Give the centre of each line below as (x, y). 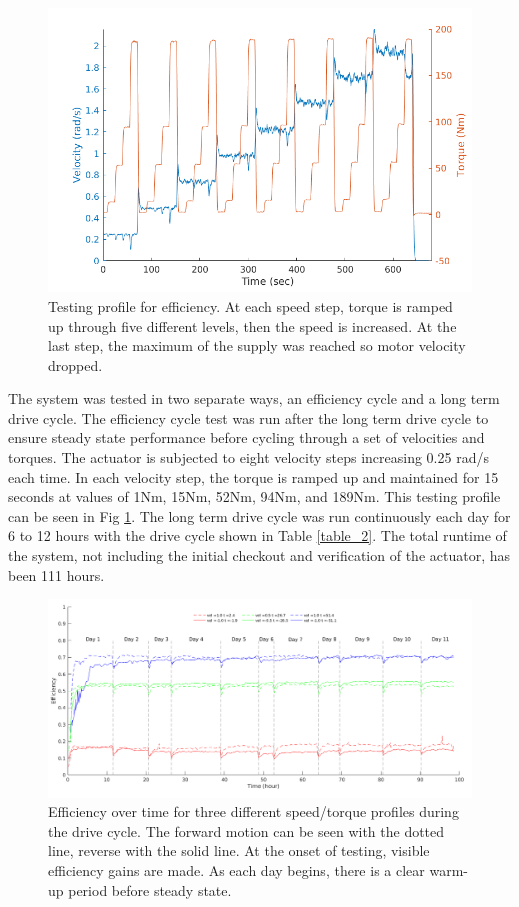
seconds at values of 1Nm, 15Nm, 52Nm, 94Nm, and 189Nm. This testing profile (254, 496)
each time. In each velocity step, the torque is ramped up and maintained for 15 (253, 476)
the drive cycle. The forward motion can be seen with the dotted (246, 830)
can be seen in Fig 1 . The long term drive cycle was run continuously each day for (259, 515)
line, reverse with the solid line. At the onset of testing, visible (239, 850)
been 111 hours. (56, 574)
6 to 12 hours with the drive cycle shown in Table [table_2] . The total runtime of (257, 535)
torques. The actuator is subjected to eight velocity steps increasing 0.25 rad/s (248, 457)
